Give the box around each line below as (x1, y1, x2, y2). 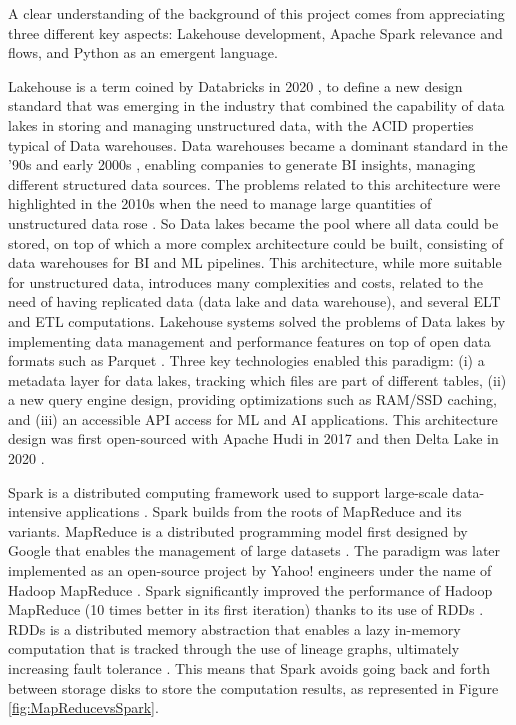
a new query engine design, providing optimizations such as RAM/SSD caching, (8, 389, 497, 410)
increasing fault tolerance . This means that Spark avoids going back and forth (8, 658, 490, 678)
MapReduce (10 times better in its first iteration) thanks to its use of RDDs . (8, 599, 484, 620)
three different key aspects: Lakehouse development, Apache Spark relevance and (8, 22, 503, 43)
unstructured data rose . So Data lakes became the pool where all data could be (8, 212, 499, 233)
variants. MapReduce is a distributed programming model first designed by (8, 520, 468, 541)
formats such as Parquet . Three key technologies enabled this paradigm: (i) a (8, 350, 485, 371)
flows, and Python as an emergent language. (8, 42, 278, 63)
